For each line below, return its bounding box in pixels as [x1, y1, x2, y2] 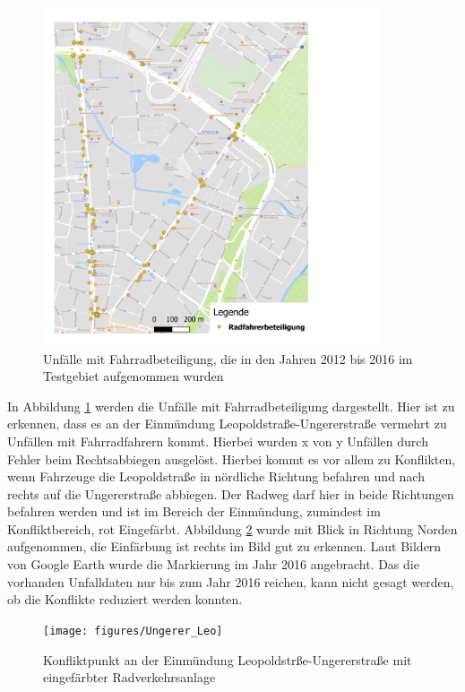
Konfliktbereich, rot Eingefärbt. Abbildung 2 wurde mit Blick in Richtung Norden [7, 519, 458, 538]
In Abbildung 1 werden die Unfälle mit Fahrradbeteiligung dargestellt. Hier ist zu [7, 396, 455, 415]
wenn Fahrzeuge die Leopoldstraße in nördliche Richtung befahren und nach [7, 467, 425, 486]
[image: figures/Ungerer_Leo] [43, 624, 223, 637]
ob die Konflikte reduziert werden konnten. [7, 590, 243, 609]
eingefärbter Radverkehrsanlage [43, 668, 216, 687]
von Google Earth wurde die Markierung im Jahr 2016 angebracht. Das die [7, 555, 419, 574]
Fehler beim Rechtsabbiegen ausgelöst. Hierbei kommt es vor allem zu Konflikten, [7, 449, 456, 468]
